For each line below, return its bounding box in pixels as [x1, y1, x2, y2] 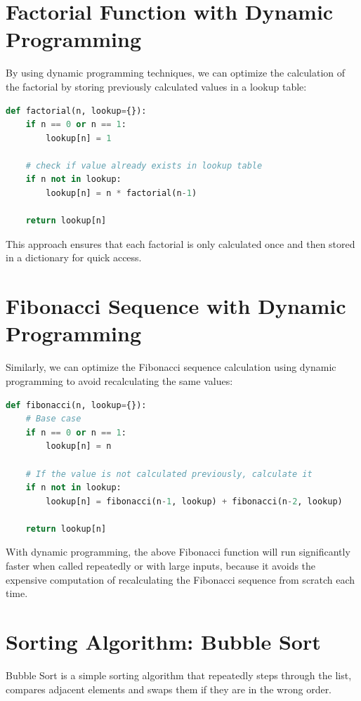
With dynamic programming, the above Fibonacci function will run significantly [6, 544, 350, 559]
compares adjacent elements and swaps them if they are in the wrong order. [6, 681, 332, 696]
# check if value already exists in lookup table [25, 160, 263, 171]
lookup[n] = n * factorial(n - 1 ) [46, 188, 197, 199]
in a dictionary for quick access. [6, 250, 142, 265]
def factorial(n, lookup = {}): [6, 105, 147, 116]
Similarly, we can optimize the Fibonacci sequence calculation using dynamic [6, 360, 336, 374]
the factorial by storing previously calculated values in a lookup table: [6, 79, 307, 93]
